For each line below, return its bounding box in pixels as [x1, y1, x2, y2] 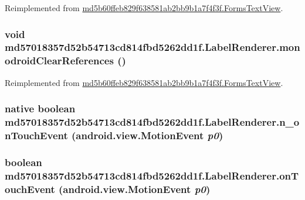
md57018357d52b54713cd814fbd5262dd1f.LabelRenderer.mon [5, 40, 300, 54]
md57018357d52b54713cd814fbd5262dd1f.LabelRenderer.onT [5, 168, 299, 182]
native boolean [5, 101, 76, 116]
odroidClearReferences [5, 53, 114, 68]
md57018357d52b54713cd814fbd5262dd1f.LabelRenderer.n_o [5, 115, 300, 129]
